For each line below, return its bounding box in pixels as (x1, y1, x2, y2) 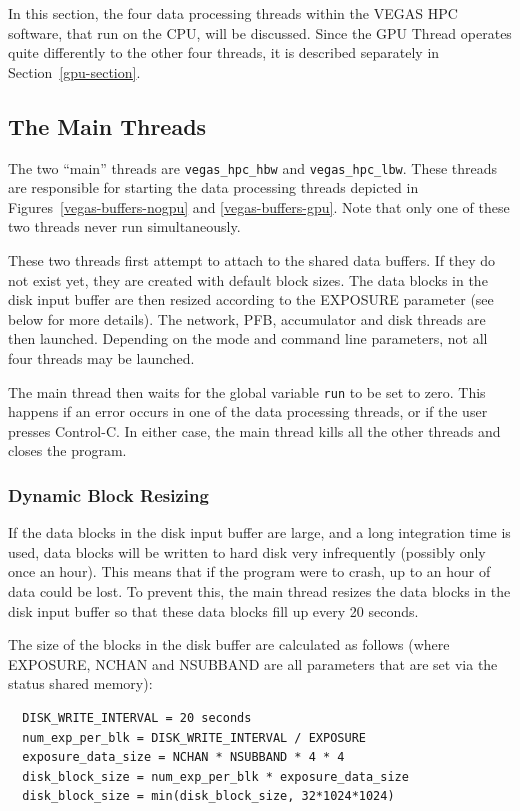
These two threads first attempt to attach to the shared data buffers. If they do (8, 250, 496, 271)
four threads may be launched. (8, 347, 195, 368)
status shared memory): (8, 673, 153, 694)
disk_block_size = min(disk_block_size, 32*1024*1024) (22, 789, 395, 804)
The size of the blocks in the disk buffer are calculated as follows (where (8, 634, 450, 655)
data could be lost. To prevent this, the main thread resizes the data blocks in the (8, 581, 511, 602)
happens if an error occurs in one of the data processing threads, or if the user (8, 401, 488, 422)
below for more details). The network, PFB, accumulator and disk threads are (8, 308, 486, 329)
